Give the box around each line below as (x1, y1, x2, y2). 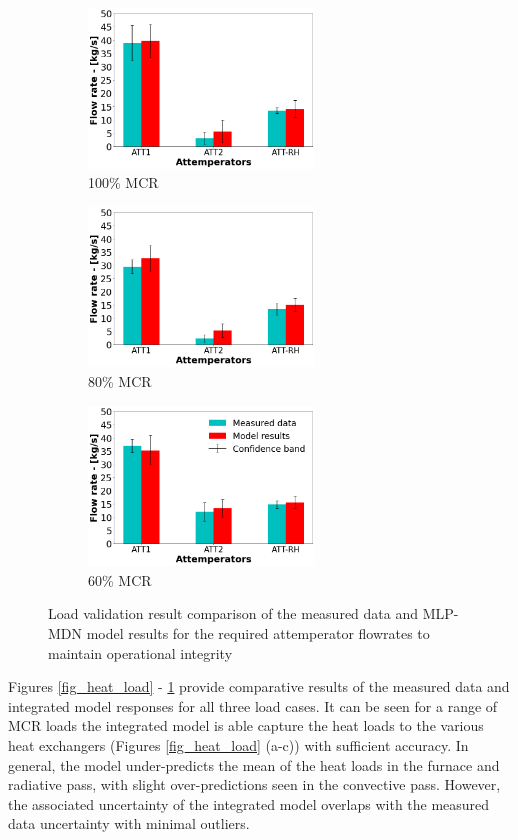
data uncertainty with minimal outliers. (8, 813, 250, 834)
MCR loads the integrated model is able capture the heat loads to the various (8, 715, 484, 736)
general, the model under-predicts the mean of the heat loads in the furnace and (8, 754, 500, 775)
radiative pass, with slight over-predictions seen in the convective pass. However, (8, 774, 501, 795)
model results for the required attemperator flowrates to (86, 623, 430, 644)
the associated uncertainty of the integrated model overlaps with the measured (8, 793, 490, 814)
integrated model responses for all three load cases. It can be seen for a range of (8, 695, 498, 716)
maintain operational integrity (48, 642, 233, 663)
